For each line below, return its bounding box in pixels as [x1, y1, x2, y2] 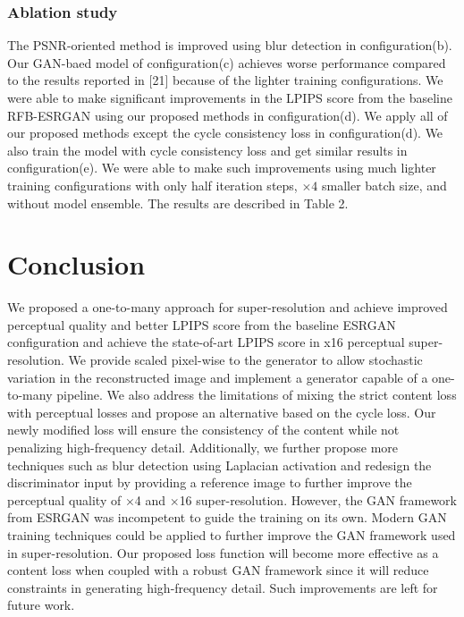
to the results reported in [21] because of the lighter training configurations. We [7, 71, 443, 89]
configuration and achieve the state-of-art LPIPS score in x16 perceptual [7, 333, 405, 351]
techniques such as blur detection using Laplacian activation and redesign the [7, 455, 432, 474]
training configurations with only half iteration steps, [7, 175, 298, 194]
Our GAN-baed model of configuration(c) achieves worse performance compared [7, 53, 446, 72]
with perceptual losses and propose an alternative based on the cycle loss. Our [7, 402, 436, 421]
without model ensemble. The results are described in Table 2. [7, 193, 349, 212]
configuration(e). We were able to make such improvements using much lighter [7, 158, 436, 177]
